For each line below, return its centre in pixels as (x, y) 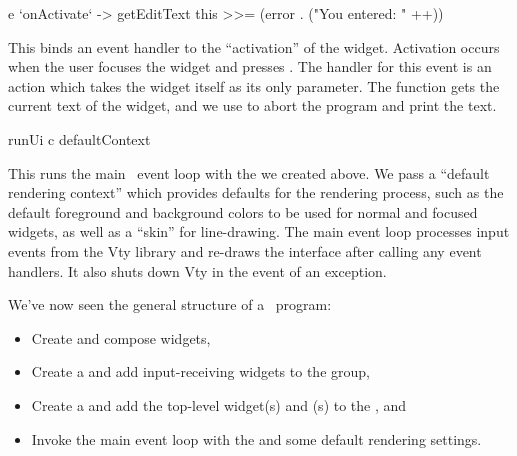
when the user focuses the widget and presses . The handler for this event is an (250, 66)
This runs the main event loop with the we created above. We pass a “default (249, 172)
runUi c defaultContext (79, 138)
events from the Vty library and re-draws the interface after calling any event (245, 250)
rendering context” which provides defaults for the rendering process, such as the (256, 192)
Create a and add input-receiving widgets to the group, (200, 371)
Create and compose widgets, (121, 337)
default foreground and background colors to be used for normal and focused (243, 211)
